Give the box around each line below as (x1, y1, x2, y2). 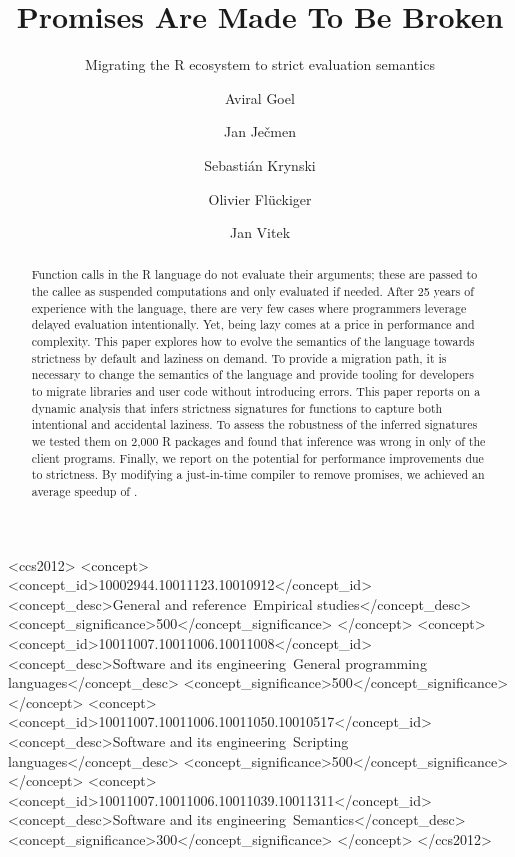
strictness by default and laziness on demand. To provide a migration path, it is (31, 349, 447, 366)
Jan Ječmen (224, 121, 296, 142)
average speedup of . (31, 483, 138, 500)
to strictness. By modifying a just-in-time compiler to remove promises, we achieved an (31, 466, 485, 483)
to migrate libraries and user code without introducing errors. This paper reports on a (31, 383, 481, 400)
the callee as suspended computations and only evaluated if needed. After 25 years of (31, 283, 474, 300)
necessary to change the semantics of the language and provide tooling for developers (31, 366, 474, 383)
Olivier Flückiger (208, 188, 312, 209)
